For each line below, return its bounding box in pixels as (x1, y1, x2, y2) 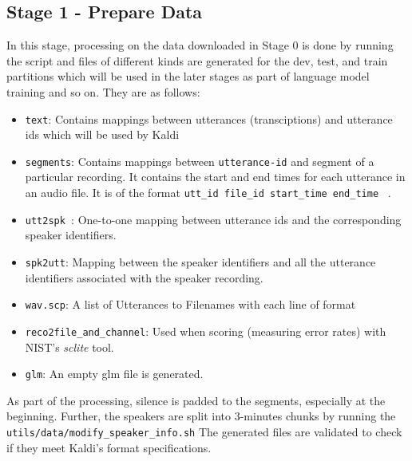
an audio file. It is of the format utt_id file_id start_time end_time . (25, 184, 391, 201)
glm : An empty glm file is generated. (25, 365, 204, 382)
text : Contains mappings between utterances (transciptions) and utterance (25, 110, 393, 127)
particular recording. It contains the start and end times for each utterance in (25, 168, 406, 185)
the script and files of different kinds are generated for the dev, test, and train (6, 52, 388, 69)
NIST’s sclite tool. (25, 338, 114, 355)
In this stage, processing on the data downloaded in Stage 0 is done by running (6, 37, 394, 53)
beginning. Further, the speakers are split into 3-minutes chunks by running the (6, 408, 396, 424)
